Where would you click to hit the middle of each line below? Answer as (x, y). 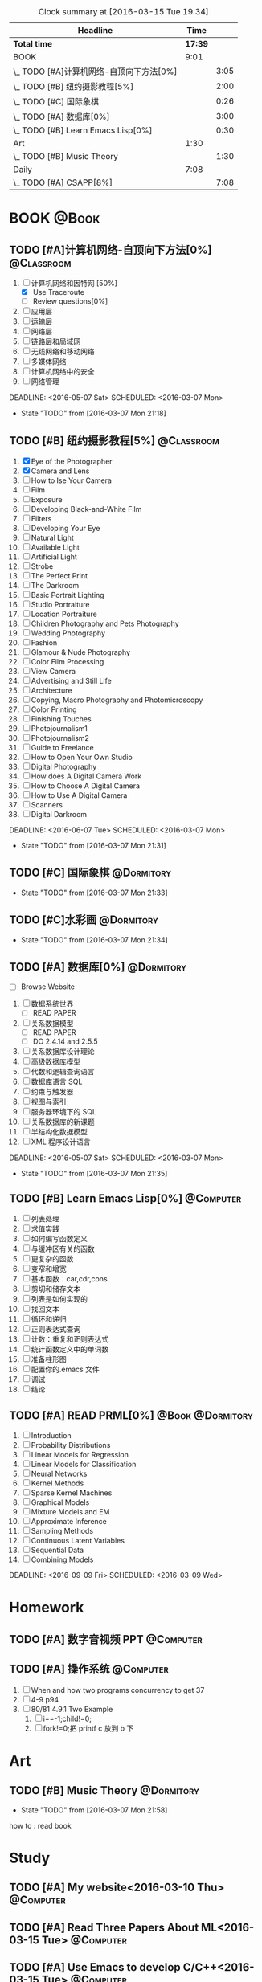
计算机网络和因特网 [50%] (74, 283)
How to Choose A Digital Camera (85, 786)
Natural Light (53, 537)
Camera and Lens (60, 471)
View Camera (53, 671)
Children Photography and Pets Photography (105, 623)
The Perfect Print (59, 575)
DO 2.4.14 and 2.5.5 (65, 1041)
